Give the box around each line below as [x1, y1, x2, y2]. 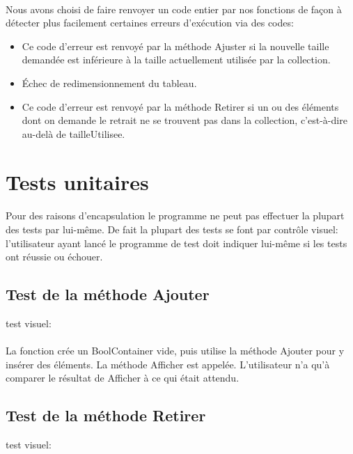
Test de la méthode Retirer [6, 405, 206, 426]
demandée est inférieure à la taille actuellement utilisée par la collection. [22, 52, 331, 67]
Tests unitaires [6, 167, 149, 196]
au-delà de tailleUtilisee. [22, 126, 125, 141]
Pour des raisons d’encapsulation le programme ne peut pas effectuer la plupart [6, 208, 345, 223]
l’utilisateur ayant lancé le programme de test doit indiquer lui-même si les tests [6, 235, 347, 250]
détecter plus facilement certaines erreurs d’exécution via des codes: [6, 15, 294, 30]
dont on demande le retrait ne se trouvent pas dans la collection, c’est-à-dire [22, 113, 347, 127]
